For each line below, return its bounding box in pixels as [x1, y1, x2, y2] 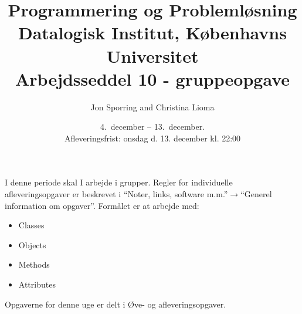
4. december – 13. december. [100, 120, 205, 133]
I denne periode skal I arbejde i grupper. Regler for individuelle [5, 176, 233, 188]
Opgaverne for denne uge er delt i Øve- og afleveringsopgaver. [5, 298, 226, 310]
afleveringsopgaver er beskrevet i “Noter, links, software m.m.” [5, 188, 228, 200]
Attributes [18, 278, 56, 291]
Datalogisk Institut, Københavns [18, 21, 287, 45]
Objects [18, 238, 46, 251]
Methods [18, 258, 50, 271]
